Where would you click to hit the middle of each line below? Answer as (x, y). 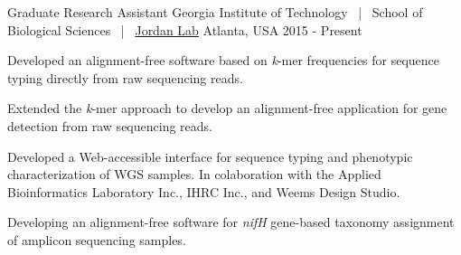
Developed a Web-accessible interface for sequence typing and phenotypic (210, 156)
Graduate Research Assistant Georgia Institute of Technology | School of (215, 12)
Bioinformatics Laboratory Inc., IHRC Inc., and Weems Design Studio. (204, 191)
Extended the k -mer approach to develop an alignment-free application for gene (227, 108)
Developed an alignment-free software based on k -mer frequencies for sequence (224, 60)
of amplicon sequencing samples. (97, 239)
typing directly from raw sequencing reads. (125, 77)
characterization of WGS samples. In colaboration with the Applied (194, 174)
